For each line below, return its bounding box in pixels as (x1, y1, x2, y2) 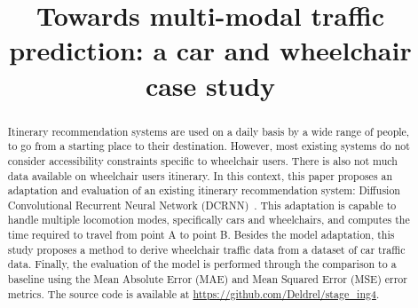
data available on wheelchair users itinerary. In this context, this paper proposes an (7, 168, 393, 183)
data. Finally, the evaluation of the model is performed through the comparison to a (7, 257, 397, 272)
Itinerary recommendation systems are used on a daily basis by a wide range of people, (7, 123, 410, 138)
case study (145, 67, 276, 103)
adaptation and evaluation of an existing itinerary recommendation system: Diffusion (7, 183, 400, 198)
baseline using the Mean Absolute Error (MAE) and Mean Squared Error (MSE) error (7, 272, 407, 287)
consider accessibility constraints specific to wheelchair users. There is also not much (7, 153, 398, 168)
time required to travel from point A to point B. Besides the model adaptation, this (7, 227, 395, 242)
